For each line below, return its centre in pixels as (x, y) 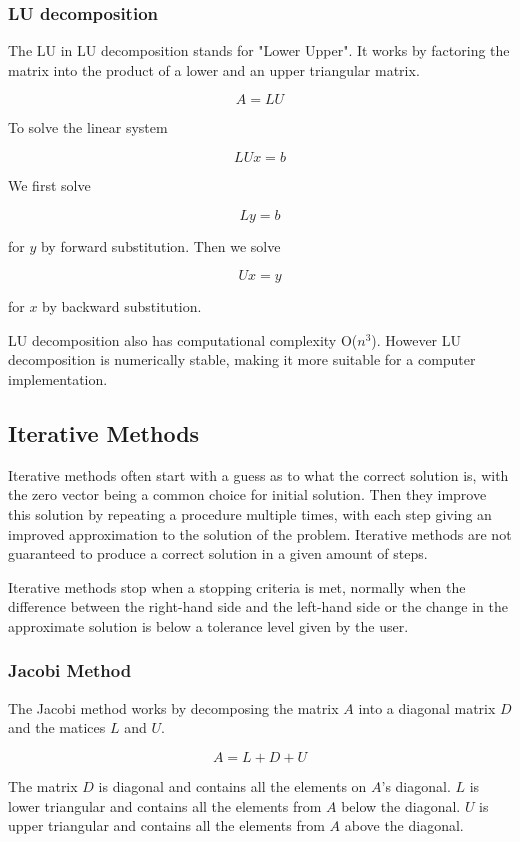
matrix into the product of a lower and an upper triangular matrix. (214, 69)
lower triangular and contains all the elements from (165, 805)
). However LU (416, 339)
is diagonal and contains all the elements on (232, 785)
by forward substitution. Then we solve (160, 245)
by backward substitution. (122, 306)
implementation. (58, 378)
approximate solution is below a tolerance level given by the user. (208, 625)
